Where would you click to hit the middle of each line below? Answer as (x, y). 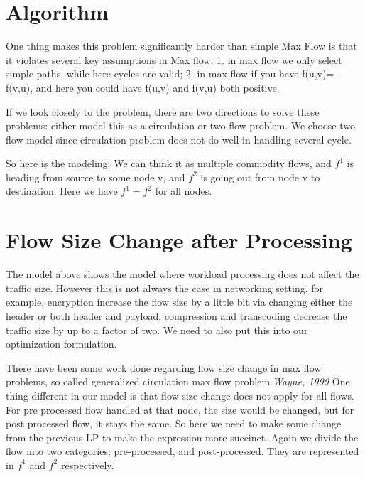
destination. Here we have (62, 191)
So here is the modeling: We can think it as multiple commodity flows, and (169, 163)
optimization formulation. (61, 344)
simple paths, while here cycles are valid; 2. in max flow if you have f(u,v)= (170, 74)
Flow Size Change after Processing (179, 240)
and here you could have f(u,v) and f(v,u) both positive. (158, 87)
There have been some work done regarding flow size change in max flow (164, 367)
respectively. (88, 465)
